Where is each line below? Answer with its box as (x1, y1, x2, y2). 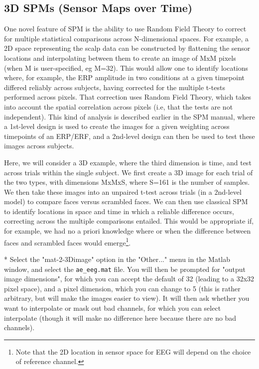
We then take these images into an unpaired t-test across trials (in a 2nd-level (4, 186, 242, 197)
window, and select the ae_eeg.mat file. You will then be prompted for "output (4, 263, 246, 274)
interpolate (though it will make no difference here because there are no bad (4, 312, 237, 323)
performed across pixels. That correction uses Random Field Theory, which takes (4, 92, 252, 102)
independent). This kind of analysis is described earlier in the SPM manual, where (4, 111, 255, 122)
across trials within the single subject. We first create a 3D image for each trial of (4, 167, 253, 177)
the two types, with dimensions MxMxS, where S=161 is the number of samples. (4, 177, 250, 187)
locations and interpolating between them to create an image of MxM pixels (4, 52, 236, 63)
